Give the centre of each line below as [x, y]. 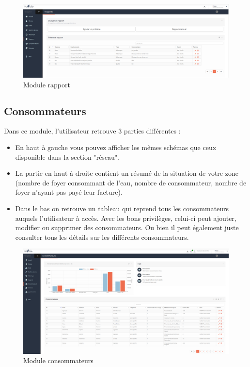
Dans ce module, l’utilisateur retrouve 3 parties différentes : [92, 131]
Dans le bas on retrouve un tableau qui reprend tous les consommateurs [122, 208]
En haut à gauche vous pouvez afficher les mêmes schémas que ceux [116, 147]
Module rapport [47, 84]
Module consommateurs [58, 360]
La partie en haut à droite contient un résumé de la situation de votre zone [127, 173]
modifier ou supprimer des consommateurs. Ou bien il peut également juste [127, 227]
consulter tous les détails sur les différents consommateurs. [102, 237]
